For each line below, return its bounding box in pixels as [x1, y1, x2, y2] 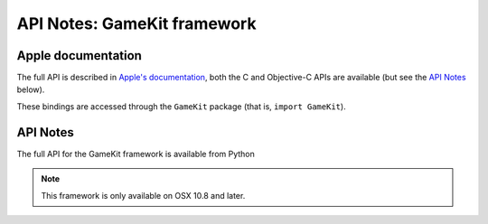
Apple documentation [16, 48, 142, 63]
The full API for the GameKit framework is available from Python [16, 148, 255, 159]
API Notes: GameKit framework [16, 14, 257, 33]
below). [16, 84, 45, 95]
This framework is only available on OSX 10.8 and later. [41, 190, 246, 201]
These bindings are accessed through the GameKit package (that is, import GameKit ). [16, 100, 347, 112]
